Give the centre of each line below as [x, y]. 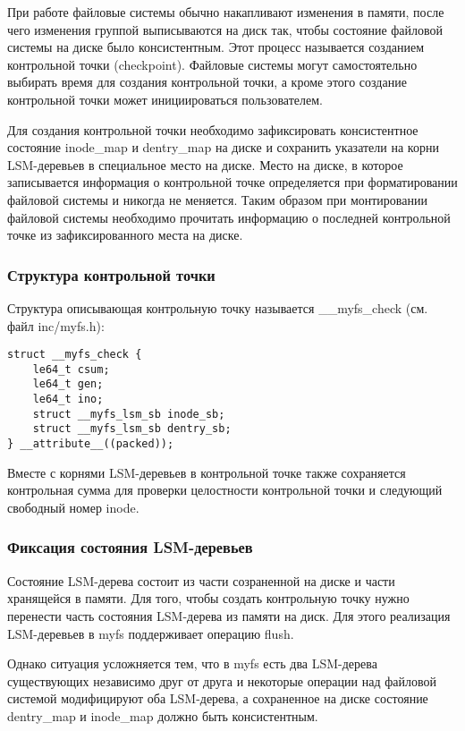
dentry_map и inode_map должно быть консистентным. [163, 715]
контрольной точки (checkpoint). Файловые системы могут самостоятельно [212, 64]
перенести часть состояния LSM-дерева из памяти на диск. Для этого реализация [229, 615]
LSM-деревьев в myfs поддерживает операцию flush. [151, 633]
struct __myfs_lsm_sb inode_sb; [129, 414]
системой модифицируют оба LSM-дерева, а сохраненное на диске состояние [218, 698]
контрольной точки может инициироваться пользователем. [165, 99]
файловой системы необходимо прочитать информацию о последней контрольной [229, 217]
